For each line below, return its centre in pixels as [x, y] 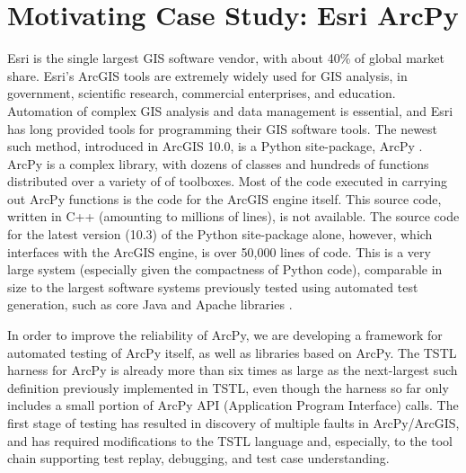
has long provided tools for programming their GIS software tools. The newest [223, 128]
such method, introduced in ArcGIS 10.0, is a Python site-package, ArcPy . [215, 146]
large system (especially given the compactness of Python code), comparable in [225, 269]
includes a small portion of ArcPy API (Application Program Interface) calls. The [233, 405]
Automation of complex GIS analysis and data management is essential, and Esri [230, 110]
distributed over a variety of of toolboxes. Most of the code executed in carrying [228, 181]
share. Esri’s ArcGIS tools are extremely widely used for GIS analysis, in [207, 75]
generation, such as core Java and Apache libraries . [150, 304]
